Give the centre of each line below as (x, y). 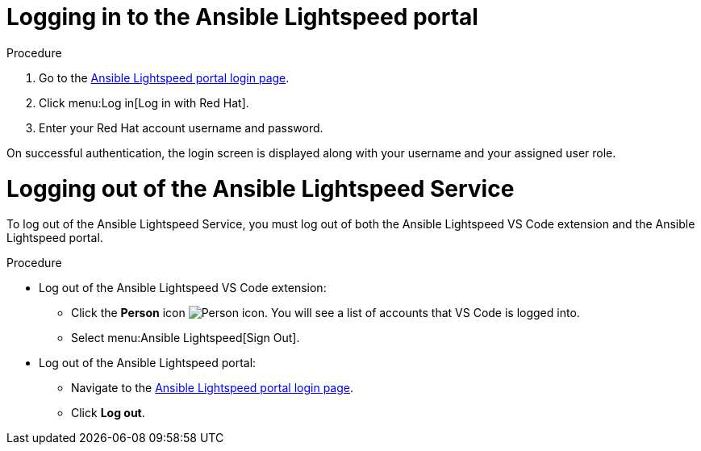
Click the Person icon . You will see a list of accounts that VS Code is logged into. (325, 313)
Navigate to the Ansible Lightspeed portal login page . (213, 388)
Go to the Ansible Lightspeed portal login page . (164, 77)
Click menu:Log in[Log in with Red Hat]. (144, 102)
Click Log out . (108, 413)
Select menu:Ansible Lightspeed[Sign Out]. (186, 338)
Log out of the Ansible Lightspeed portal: (148, 363)
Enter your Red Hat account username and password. (181, 127)
